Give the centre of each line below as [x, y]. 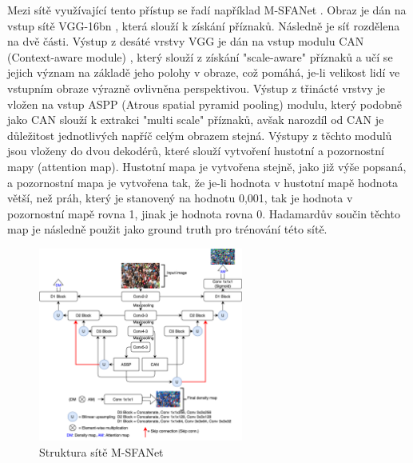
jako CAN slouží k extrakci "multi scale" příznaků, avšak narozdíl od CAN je [196, 120]
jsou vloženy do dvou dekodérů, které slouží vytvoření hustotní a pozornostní [196, 151]
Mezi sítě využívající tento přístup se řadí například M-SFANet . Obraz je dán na [207, 10]
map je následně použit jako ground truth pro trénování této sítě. [167, 229]
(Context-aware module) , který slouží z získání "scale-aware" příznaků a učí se [200, 56]
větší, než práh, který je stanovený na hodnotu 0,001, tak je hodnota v [180, 198]
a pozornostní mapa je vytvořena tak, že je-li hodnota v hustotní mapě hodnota [203, 182]
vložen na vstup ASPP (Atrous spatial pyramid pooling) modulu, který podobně [205, 104]
